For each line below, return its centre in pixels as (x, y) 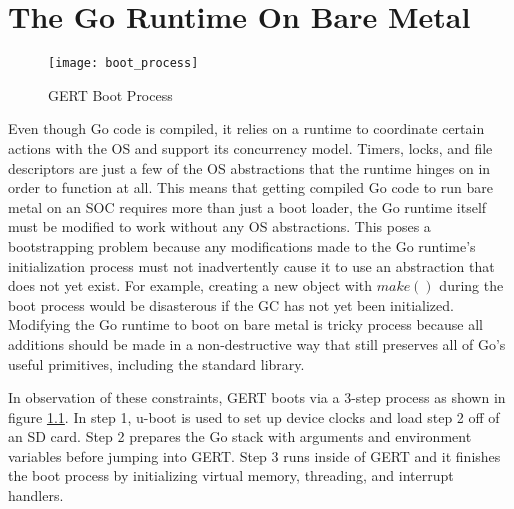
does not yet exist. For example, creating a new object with (190, 285)
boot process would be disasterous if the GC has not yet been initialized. (231, 304)
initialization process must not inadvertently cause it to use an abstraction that (251, 265)
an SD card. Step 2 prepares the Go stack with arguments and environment (240, 436)
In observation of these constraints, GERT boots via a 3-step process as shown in (257, 397)
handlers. (36, 495)
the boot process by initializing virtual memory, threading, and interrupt (231, 475)
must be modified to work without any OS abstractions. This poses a (219, 226)
